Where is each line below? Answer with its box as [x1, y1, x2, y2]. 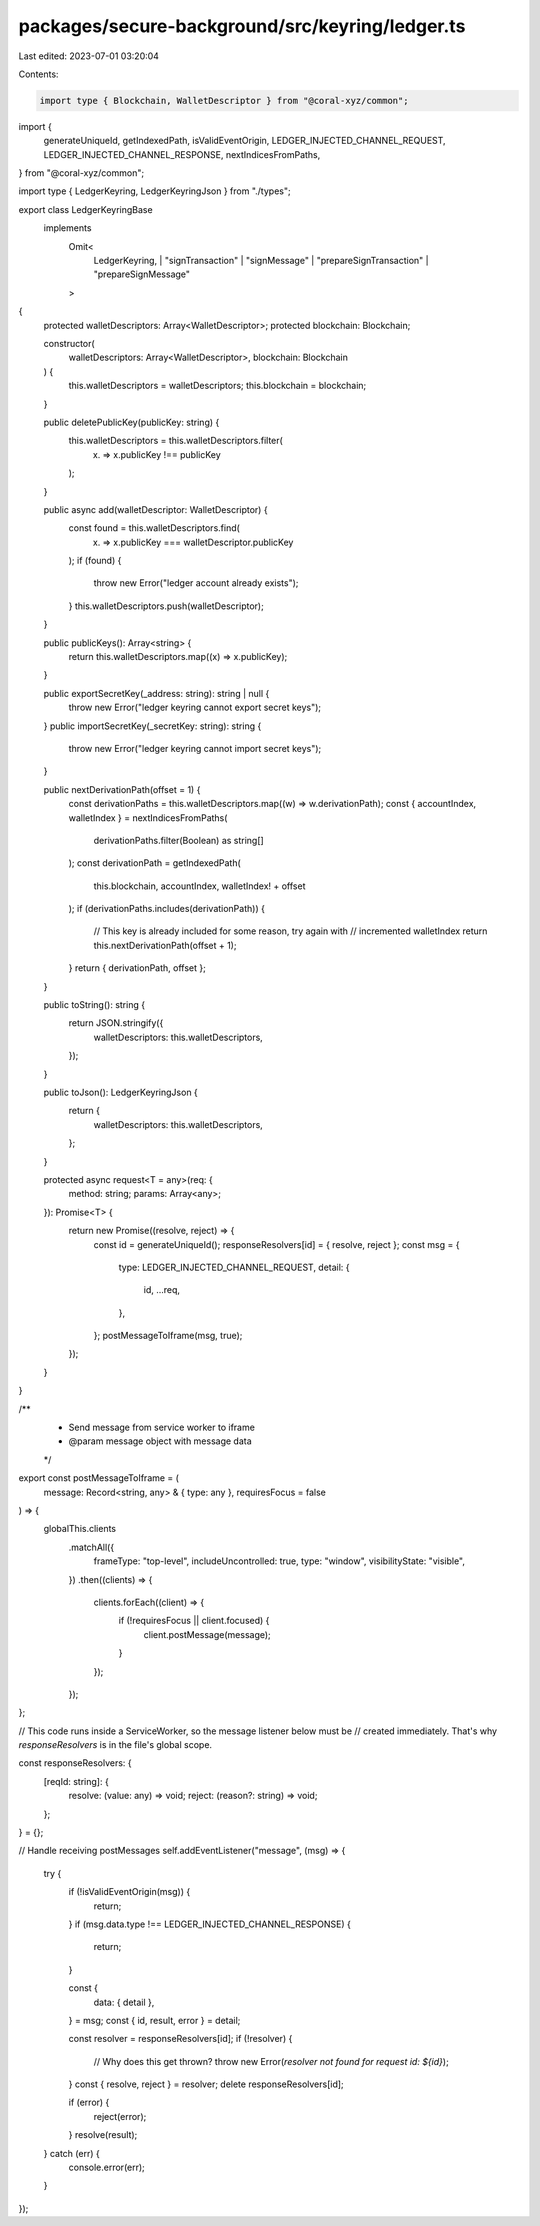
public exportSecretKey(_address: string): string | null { [43, 687, 270, 699]
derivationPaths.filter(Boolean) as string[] [93, 834, 264, 846]
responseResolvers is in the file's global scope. [18, 1739, 213, 1751]
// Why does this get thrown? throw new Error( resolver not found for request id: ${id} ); [93, 2055, 449, 2067]
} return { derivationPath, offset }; [68, 962, 207, 974]
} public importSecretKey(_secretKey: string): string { [43, 720, 262, 732]
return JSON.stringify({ [68, 1017, 164, 1029]
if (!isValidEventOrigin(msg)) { [68, 1886, 191, 1898]
